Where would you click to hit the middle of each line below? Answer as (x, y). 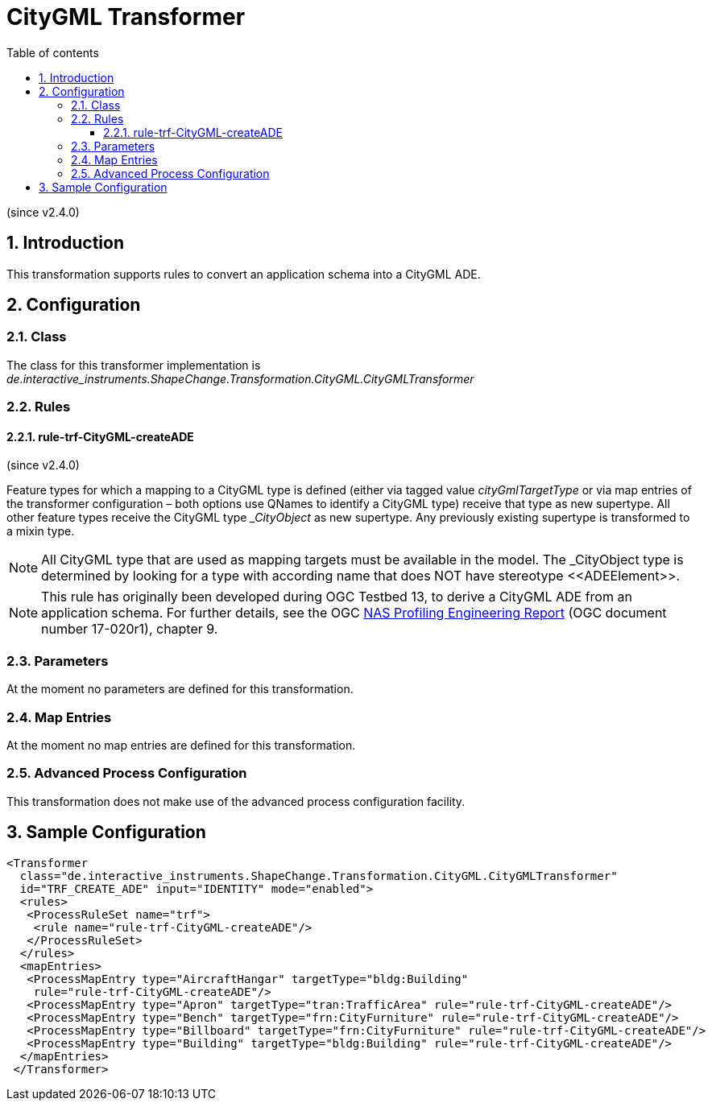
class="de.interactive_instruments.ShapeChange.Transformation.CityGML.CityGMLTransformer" (319, 876)
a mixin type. (41, 531)
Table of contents (53, 52)
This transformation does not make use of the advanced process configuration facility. (236, 801)
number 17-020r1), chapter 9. (130, 629)
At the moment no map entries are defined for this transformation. (181, 745)
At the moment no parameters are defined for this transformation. (180, 689)
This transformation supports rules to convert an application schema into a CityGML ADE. (244, 274)
